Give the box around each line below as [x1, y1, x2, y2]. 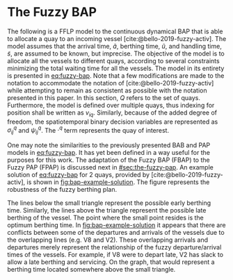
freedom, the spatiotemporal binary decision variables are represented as [7, 117, 218, 126]
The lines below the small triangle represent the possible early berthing [7, 199, 211, 207]
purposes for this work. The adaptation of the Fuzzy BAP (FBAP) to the [7, 156, 210, 164]
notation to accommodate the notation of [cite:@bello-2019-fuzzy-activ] [7, 79, 214, 87]
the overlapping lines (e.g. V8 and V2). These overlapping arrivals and [7, 236, 209, 244]
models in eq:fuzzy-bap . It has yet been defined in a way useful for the [7, 149, 211, 157]
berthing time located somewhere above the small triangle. [7, 265, 176, 274]
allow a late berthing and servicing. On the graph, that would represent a [7, 258, 215, 266]
